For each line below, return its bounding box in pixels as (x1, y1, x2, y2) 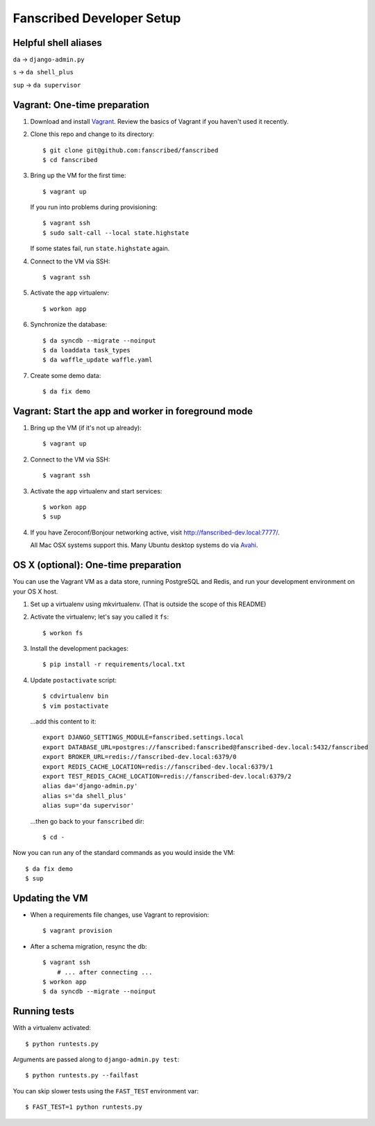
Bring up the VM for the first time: (30, 171, 126, 180)
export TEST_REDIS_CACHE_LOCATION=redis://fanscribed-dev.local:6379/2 (42, 772, 292, 780)
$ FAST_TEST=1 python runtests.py (25, 1103, 142, 1111)
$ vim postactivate (42, 702, 109, 710)
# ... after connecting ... (56, 968, 153, 976)
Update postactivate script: (30, 676, 117, 684)
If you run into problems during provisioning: (30, 203, 158, 211)
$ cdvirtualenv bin (42, 692, 109, 700)
